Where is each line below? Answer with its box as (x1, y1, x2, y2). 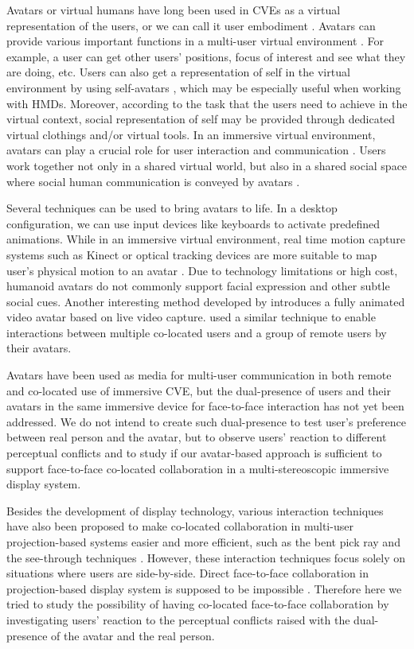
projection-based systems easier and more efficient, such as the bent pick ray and (6, 534, 400, 550)
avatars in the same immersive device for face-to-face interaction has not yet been (6, 398, 404, 414)
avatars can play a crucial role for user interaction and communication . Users (6, 142, 386, 158)
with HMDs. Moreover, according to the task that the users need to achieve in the (6, 95, 408, 111)
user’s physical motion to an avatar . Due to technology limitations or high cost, (6, 262, 398, 278)
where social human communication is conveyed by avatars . (6, 173, 300, 189)
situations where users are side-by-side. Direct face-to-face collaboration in (6, 565, 369, 581)
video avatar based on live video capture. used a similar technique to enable (6, 309, 376, 325)
